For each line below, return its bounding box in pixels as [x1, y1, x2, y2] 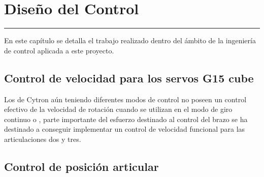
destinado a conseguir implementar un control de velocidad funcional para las [4, 124, 245, 134]
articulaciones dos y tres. [4, 133, 81, 144]
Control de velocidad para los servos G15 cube [4, 70, 254, 85]
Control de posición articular [4, 158, 159, 174]
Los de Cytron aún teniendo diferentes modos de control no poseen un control [4, 94, 247, 104]
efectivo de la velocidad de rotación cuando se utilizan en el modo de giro [4, 104, 233, 114]
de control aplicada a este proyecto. [4, 45, 114, 55]
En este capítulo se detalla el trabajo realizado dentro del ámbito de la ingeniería [4, 35, 256, 46]
